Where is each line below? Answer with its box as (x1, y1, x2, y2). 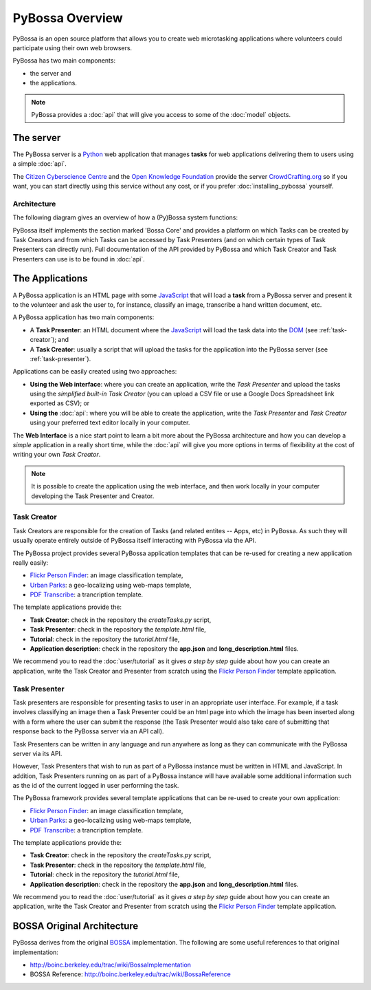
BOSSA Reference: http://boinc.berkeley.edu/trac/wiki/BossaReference (30, 970, 232, 978)
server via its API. (12, 749, 63, 757)
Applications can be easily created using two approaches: (12, 367, 177, 376)
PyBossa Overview (12, 10, 123, 25)
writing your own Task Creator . (12, 451, 101, 459)
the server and (30, 69, 71, 77)
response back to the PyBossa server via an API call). (12, 727, 164, 735)
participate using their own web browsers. (12, 43, 133, 52)
